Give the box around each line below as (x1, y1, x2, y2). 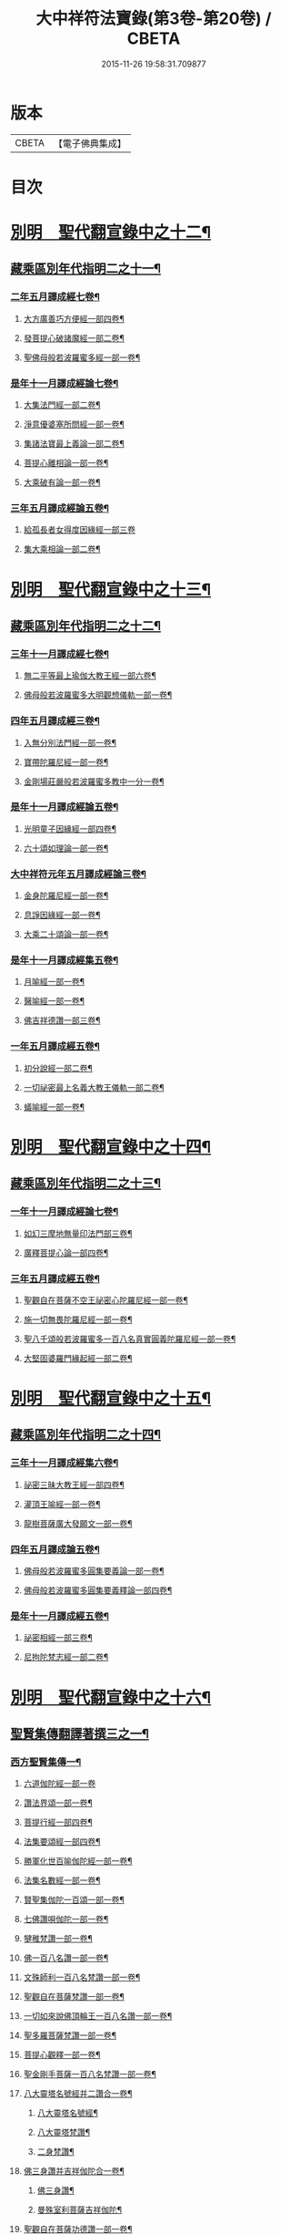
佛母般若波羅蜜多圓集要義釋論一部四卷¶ (23, 1585, 173, 1596)
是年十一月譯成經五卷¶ (10, 1609, 110, 1622)
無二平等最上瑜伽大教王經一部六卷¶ (23, 670, 157, 681)
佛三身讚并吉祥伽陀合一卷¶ (23, 2166, 125, 2177)
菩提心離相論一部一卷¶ (23, 458, 109, 469)
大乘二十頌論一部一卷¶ (23, 929, 109, 940)
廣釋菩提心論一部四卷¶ (23, 1247, 109, 1258)
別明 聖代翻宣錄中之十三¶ (10, 579, 212, 600)
